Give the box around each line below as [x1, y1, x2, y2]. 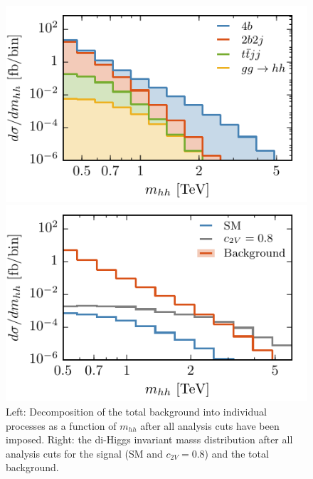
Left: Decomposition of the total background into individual [6, 404, 267, 419]
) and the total [204, 445, 269, 460]
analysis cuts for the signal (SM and [6, 445, 163, 460]
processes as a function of [6, 418, 117, 433]
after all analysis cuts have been [140, 418, 280, 433]
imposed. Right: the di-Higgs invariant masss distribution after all [6, 432, 293, 447]
